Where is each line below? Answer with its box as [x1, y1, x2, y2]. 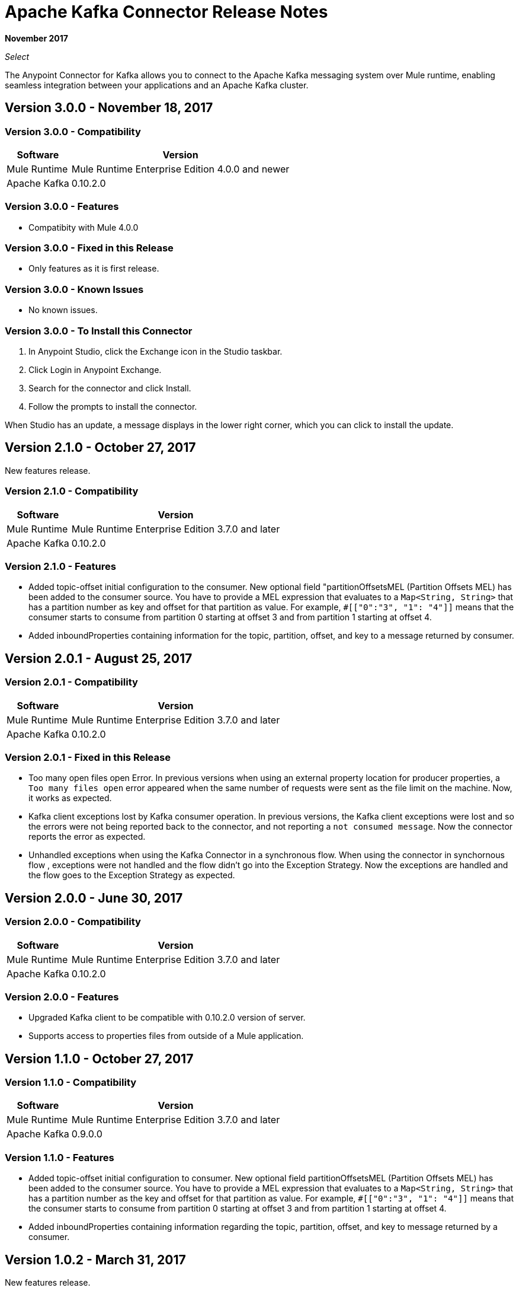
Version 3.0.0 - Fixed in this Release [5, 242, 174, 254]
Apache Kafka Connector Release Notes [5, 2, 328, 22]
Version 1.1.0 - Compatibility [5, 1076, 137, 1089]
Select [5, 51, 30, 62]
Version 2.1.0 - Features [5, 560, 116, 572]
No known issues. [28, 305, 98, 315]
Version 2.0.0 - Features [5, 990, 119, 1003]
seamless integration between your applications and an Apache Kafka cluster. [5, 79, 309, 90]
